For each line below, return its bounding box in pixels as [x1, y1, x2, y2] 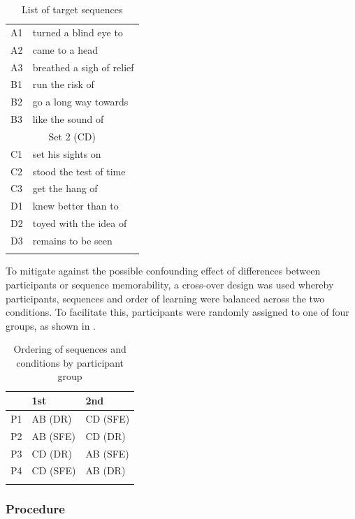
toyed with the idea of [32, 216, 127, 231]
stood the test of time [32, 163, 126, 178]
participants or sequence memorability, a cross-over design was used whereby [6, 277, 334, 291]
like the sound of [32, 112, 104, 126]
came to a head [32, 42, 99, 57]
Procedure [6, 499, 65, 517]
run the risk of [32, 77, 94, 92]
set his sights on [32, 146, 101, 161]
